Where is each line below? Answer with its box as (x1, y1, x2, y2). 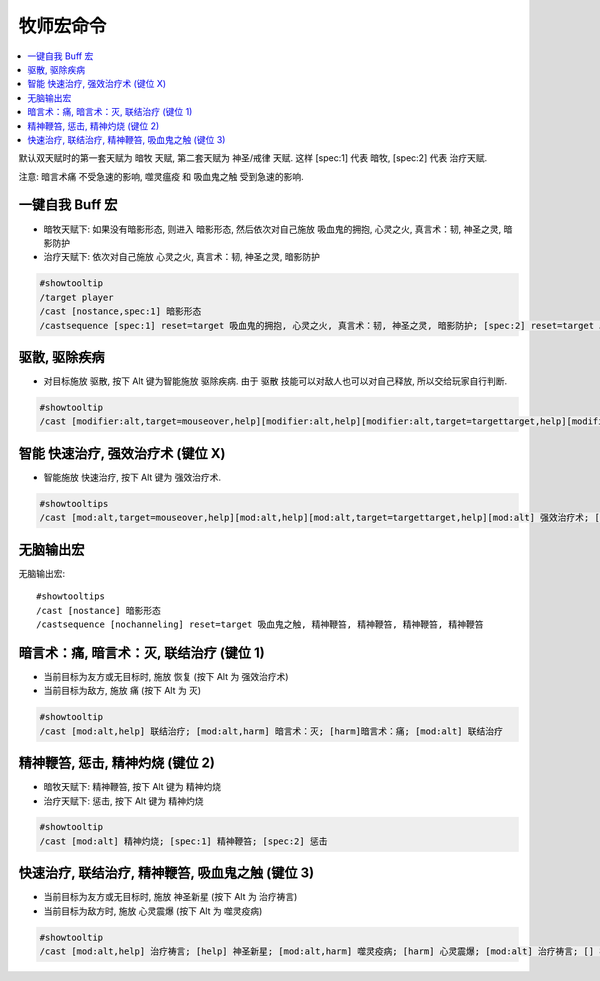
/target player (39, 291, 114, 303)
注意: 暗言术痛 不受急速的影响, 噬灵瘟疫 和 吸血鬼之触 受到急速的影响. (18, 170, 304, 182)
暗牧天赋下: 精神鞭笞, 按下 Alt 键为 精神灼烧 (43, 781, 222, 793)
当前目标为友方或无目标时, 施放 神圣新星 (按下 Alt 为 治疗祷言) (43, 891, 298, 903)
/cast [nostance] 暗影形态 (36, 605, 162, 616)
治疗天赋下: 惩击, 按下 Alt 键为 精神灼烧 (43, 795, 204, 807)
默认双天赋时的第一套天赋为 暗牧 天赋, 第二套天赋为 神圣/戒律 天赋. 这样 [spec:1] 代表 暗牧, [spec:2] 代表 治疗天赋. (18, 152, 488, 164)
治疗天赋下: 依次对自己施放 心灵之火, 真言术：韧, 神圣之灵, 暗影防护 (43, 251, 320, 263)
